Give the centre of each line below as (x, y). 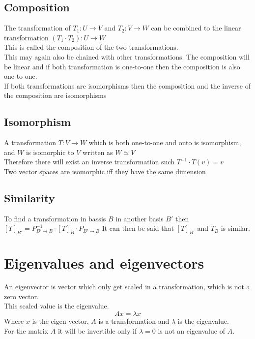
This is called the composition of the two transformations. (91, 47)
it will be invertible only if (97, 330)
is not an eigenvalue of (191, 330)
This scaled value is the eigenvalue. (57, 306)
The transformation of (37, 28)
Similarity (29, 198)
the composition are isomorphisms (55, 95)
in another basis (140, 218)
